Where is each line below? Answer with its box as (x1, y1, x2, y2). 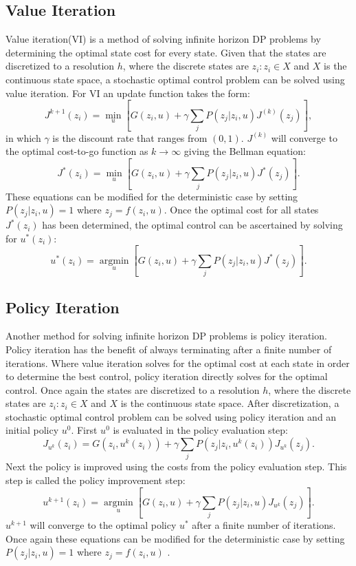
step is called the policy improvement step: (5, 472, 186, 487)
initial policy (5, 423, 59, 437)
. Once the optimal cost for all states (164, 202, 319, 217)
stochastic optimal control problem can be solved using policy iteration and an (5, 409, 337, 423)
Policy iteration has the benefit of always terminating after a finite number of (5, 342, 332, 356)
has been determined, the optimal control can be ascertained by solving (42, 218, 343, 232)
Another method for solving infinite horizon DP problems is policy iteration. (5, 328, 327, 343)
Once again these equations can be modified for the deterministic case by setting (5, 531, 345, 545)
